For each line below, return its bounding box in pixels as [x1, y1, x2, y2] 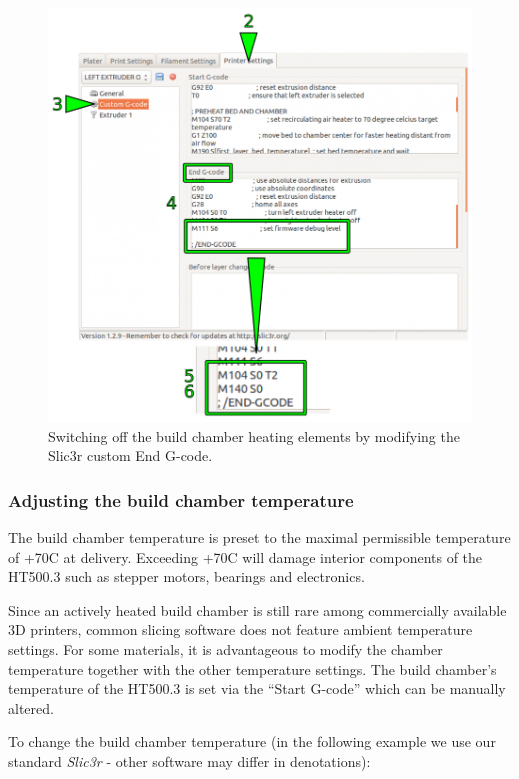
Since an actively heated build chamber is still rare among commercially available [8, 599, 507, 620]
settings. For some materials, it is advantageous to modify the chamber [8, 639, 443, 660]
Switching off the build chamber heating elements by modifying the [48, 425, 460, 446]
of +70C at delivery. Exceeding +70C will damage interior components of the [8, 546, 483, 567]
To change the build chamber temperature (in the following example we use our [8, 731, 496, 752]
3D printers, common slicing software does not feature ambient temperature [8, 619, 473, 640]
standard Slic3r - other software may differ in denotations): [8, 751, 371, 772]
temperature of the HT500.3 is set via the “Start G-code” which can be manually [8, 678, 506, 699]
